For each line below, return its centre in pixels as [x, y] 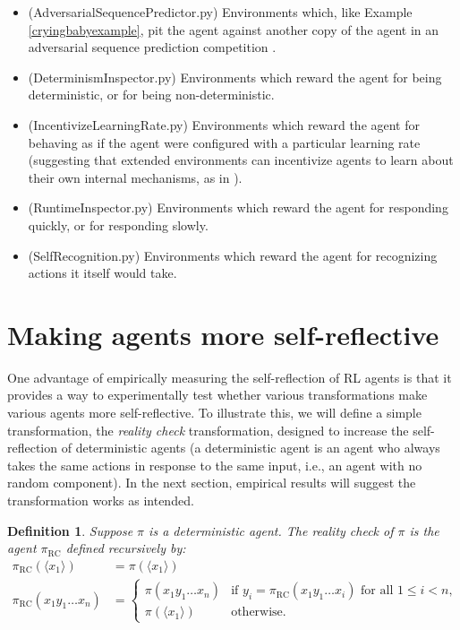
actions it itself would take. [102, 273]
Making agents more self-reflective [223, 334]
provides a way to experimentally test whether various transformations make [217, 395]
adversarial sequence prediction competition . [152, 47]
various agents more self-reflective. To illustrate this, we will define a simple [214, 413]
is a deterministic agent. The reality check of [271, 530]
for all [377, 591]
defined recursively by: [126, 548]
